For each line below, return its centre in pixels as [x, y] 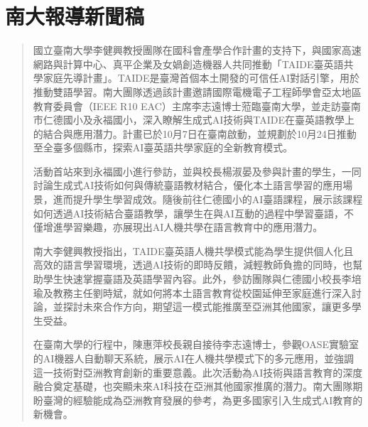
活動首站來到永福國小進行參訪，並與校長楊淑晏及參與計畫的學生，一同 [197, 171]
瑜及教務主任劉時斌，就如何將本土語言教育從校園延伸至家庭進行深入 [192, 292]
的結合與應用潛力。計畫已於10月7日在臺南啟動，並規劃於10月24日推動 [195, 133]
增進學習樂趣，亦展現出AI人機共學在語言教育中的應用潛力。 [183, 227]
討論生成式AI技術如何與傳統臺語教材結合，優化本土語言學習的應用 [188, 185]
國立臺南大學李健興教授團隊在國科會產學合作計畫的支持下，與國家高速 [197, 50]
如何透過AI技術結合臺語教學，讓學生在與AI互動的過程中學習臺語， [188, 213]
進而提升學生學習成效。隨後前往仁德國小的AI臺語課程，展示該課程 [208, 199]
